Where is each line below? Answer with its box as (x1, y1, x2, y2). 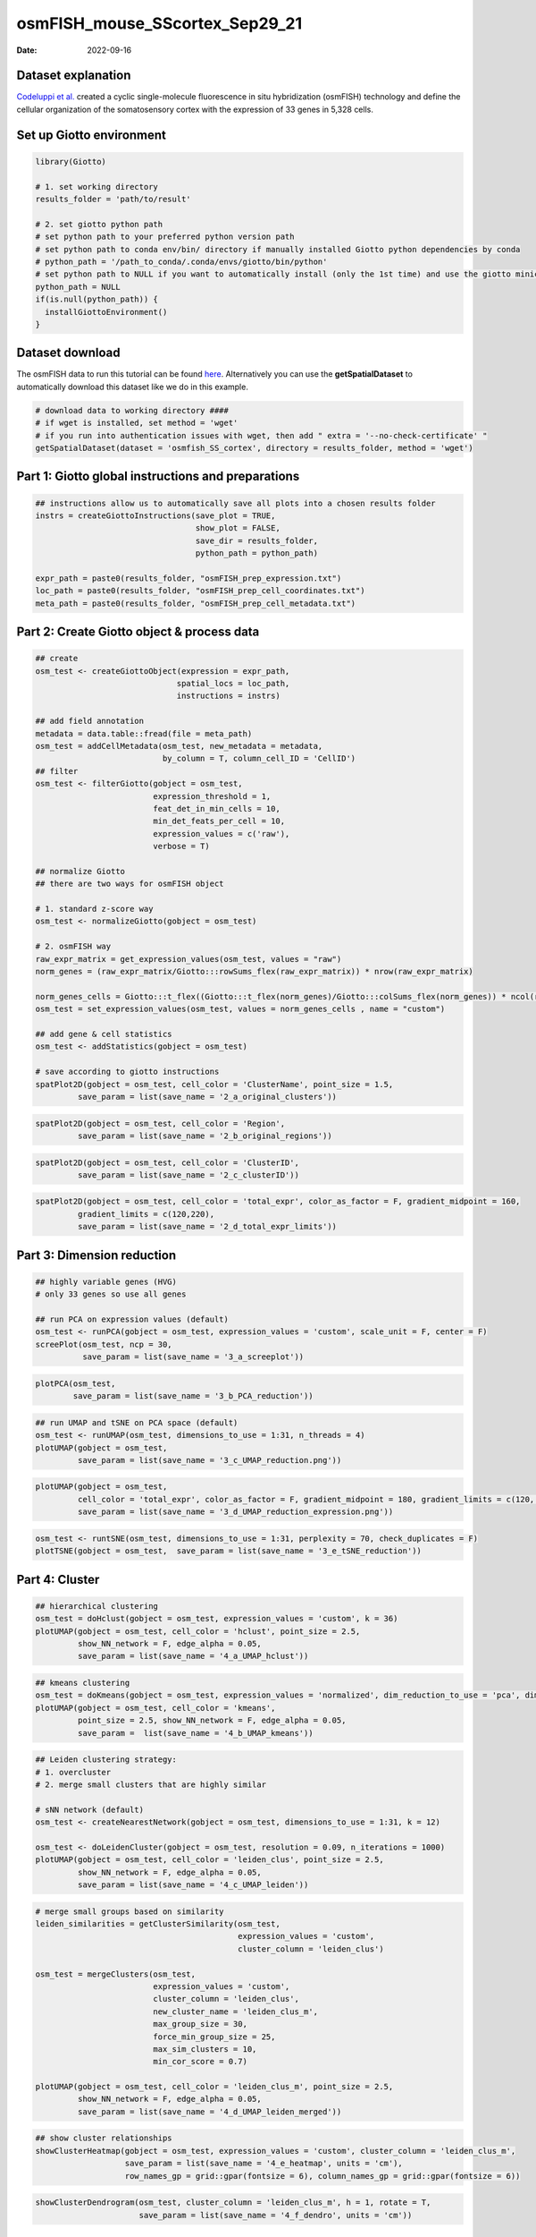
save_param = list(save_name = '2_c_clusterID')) (77, 1170, 299, 1180)
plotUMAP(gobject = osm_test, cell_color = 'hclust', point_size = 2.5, (35, 1626, 361, 1637)
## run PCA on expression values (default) (35, 1314, 230, 1324)
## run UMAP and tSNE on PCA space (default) (35, 1417, 239, 1427)
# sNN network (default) (35, 1804, 145, 1815)
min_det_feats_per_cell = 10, (153, 816, 286, 827)
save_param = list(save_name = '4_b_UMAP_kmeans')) (77, 1728, 314, 1738)
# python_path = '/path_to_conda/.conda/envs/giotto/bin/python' (35, 256, 328, 267)
